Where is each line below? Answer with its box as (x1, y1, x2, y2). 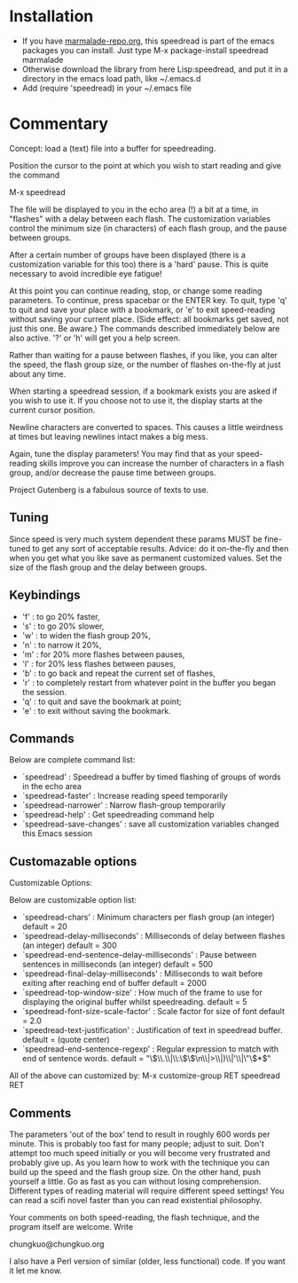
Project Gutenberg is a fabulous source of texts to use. (9, 484, 209, 495)
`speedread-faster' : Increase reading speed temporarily (21, 791, 229, 802)
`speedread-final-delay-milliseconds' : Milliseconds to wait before (21, 968, 263, 979)
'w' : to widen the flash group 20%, (21, 630, 152, 640)
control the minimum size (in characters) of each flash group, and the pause (9, 223, 287, 233)
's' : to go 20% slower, (21, 621, 105, 631)
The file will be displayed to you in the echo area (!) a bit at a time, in (9, 204, 259, 215)
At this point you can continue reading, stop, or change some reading (9, 286, 263, 296)
